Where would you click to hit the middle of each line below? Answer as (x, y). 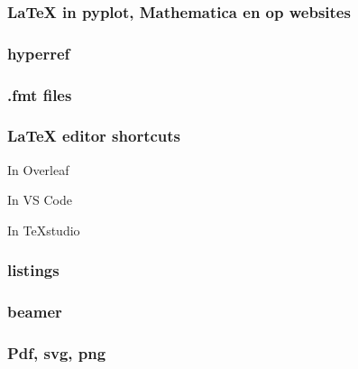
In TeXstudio (44, 230)
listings (33, 270)
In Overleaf (38, 169)
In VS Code (40, 200)
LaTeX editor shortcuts (94, 136)
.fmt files (40, 94)
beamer (35, 312)
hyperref (39, 53)
